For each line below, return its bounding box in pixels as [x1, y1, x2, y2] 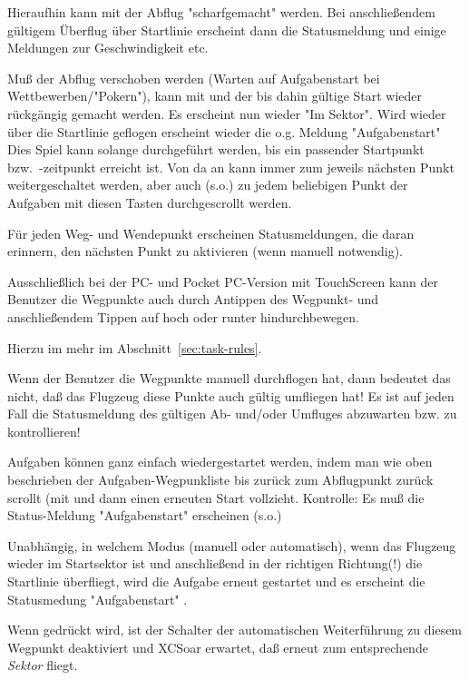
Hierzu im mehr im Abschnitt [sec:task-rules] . [7, 338, 262, 357]
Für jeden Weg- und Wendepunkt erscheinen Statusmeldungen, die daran [7, 223, 415, 242]
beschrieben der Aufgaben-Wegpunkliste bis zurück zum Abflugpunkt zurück [7, 470, 434, 489]
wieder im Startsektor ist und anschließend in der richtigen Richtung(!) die [7, 554, 423, 573]
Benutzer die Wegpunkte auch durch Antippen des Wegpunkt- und [7, 290, 379, 309]
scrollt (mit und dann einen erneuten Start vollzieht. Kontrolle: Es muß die [7, 488, 425, 507]
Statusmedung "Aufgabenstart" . [7, 589, 188, 608]
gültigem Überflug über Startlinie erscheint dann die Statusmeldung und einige [7, 20, 446, 39]
